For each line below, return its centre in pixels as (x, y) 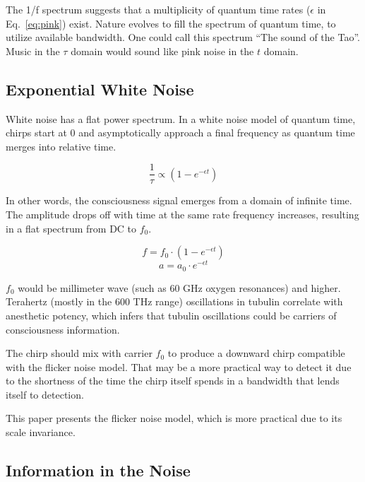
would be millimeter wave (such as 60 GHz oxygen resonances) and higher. (179, 287)
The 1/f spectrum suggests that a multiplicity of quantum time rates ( (158, 9)
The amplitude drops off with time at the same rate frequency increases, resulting (182, 214)
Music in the (33, 51)
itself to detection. (45, 394)
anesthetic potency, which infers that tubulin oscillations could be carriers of (171, 315)
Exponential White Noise (100, 89)
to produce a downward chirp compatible (256, 353)
